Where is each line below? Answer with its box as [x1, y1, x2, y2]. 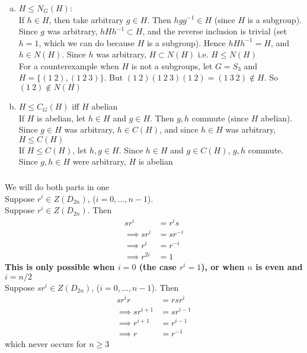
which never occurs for [5, 337, 87, 349]
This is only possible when [5, 261, 115, 273]
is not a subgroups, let [131, 59, 213, 72]
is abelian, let [37, 111, 86, 124]
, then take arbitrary [49, 13, 124, 25]
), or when [201, 261, 245, 273]
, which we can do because [39, 36, 135, 49]
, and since [159, 123, 199, 136]
